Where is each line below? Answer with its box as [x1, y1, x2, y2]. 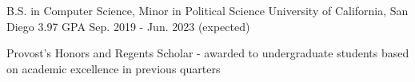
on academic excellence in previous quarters [6, 60, 221, 76]
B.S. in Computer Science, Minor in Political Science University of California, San [6, 2, 409, 18]
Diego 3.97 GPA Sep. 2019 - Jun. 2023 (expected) [6, 18, 250, 34]
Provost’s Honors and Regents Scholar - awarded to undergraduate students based [6, 45, 409, 61]
